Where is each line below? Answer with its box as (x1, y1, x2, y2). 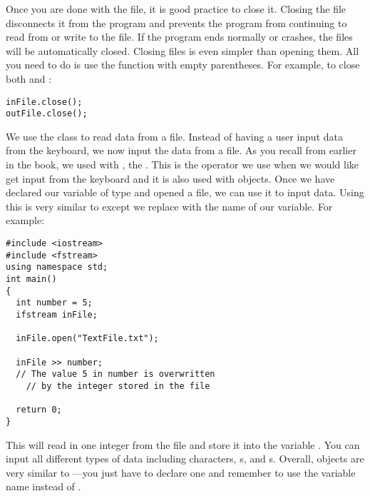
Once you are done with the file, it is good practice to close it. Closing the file (6, 1, 346, 16)
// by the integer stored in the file (26, 380, 210, 391)
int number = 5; (16, 298, 93, 308)
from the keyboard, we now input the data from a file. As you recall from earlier (6, 143, 356, 158)
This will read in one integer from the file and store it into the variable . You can (6, 437, 360, 452)
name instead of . (6, 479, 81, 494)
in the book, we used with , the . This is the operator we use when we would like (6, 157, 359, 172)
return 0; (16, 405, 62, 415)
